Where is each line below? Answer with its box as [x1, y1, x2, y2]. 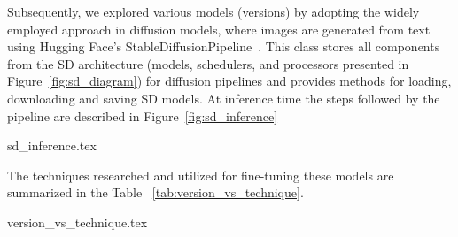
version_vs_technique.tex [7, 212, 148, 231]
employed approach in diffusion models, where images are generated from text [7, 19, 431, 38]
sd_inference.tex [7, 136, 97, 155]
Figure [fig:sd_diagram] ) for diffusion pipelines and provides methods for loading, [7, 72, 452, 90]
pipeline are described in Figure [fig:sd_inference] [7, 106, 278, 125]
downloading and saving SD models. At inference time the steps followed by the [7, 88, 440, 107]
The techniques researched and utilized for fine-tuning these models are [7, 165, 394, 184]
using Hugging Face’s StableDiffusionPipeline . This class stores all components [7, 37, 440, 56]
